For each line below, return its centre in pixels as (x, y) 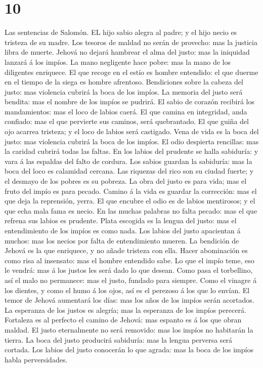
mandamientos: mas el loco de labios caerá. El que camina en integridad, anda (126, 111)
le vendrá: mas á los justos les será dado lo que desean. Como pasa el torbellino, (129, 270)
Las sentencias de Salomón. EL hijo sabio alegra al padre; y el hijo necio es (121, 32)
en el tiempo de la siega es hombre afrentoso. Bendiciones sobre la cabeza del (124, 82)
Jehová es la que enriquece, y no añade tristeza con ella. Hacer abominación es (126, 250)
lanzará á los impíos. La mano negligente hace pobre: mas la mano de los (118, 62)
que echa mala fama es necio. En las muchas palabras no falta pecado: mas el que (131, 210)
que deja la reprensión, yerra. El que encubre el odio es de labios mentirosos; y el (130, 201)
